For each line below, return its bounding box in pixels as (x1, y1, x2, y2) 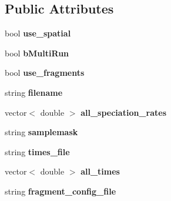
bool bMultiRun (5, 46, 69, 59)
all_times (81, 165, 120, 177)
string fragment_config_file (5, 185, 116, 197)
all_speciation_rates (81, 106, 166, 118)
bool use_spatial (5, 27, 71, 39)
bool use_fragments (5, 66, 85, 79)
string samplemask (5, 126, 78, 138)
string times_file (5, 145, 70, 158)
